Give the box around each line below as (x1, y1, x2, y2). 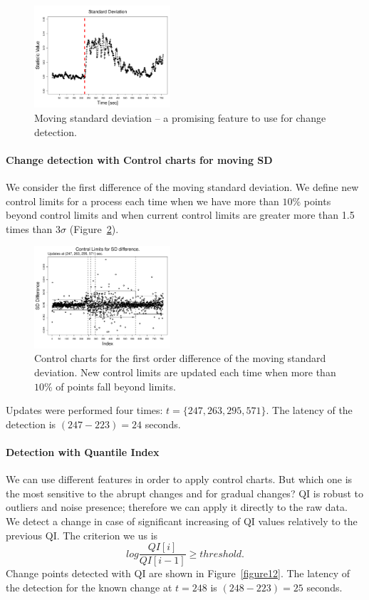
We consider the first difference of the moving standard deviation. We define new (6, 180, 359, 195)
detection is (6, 416, 56, 431)
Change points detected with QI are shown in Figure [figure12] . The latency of (6, 566, 350, 581)
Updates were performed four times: (6, 403, 163, 418)
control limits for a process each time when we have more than (6, 193, 279, 208)
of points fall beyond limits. (56, 378, 176, 393)
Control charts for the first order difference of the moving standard (34, 351, 326, 366)
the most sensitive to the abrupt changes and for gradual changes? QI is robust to (6, 485, 363, 500)
